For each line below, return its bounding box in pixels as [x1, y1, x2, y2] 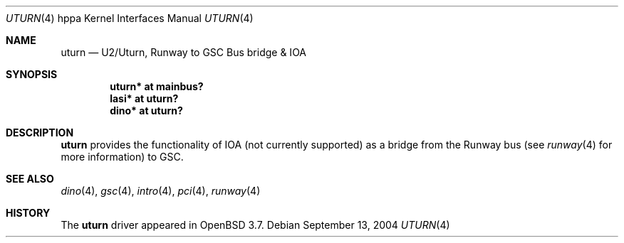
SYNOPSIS [6, 68, 58, 80]
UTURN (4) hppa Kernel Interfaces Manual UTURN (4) [6, 12, 254, 24]
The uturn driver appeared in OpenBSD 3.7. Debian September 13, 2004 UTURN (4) [61, 219, 450, 231]
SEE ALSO [6, 173, 54, 185]
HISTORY [6, 207, 51, 219]
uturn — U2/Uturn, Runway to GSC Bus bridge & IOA [61, 46, 307, 58]
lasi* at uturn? [110, 92, 179, 104]
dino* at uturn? [110, 104, 183, 117]
